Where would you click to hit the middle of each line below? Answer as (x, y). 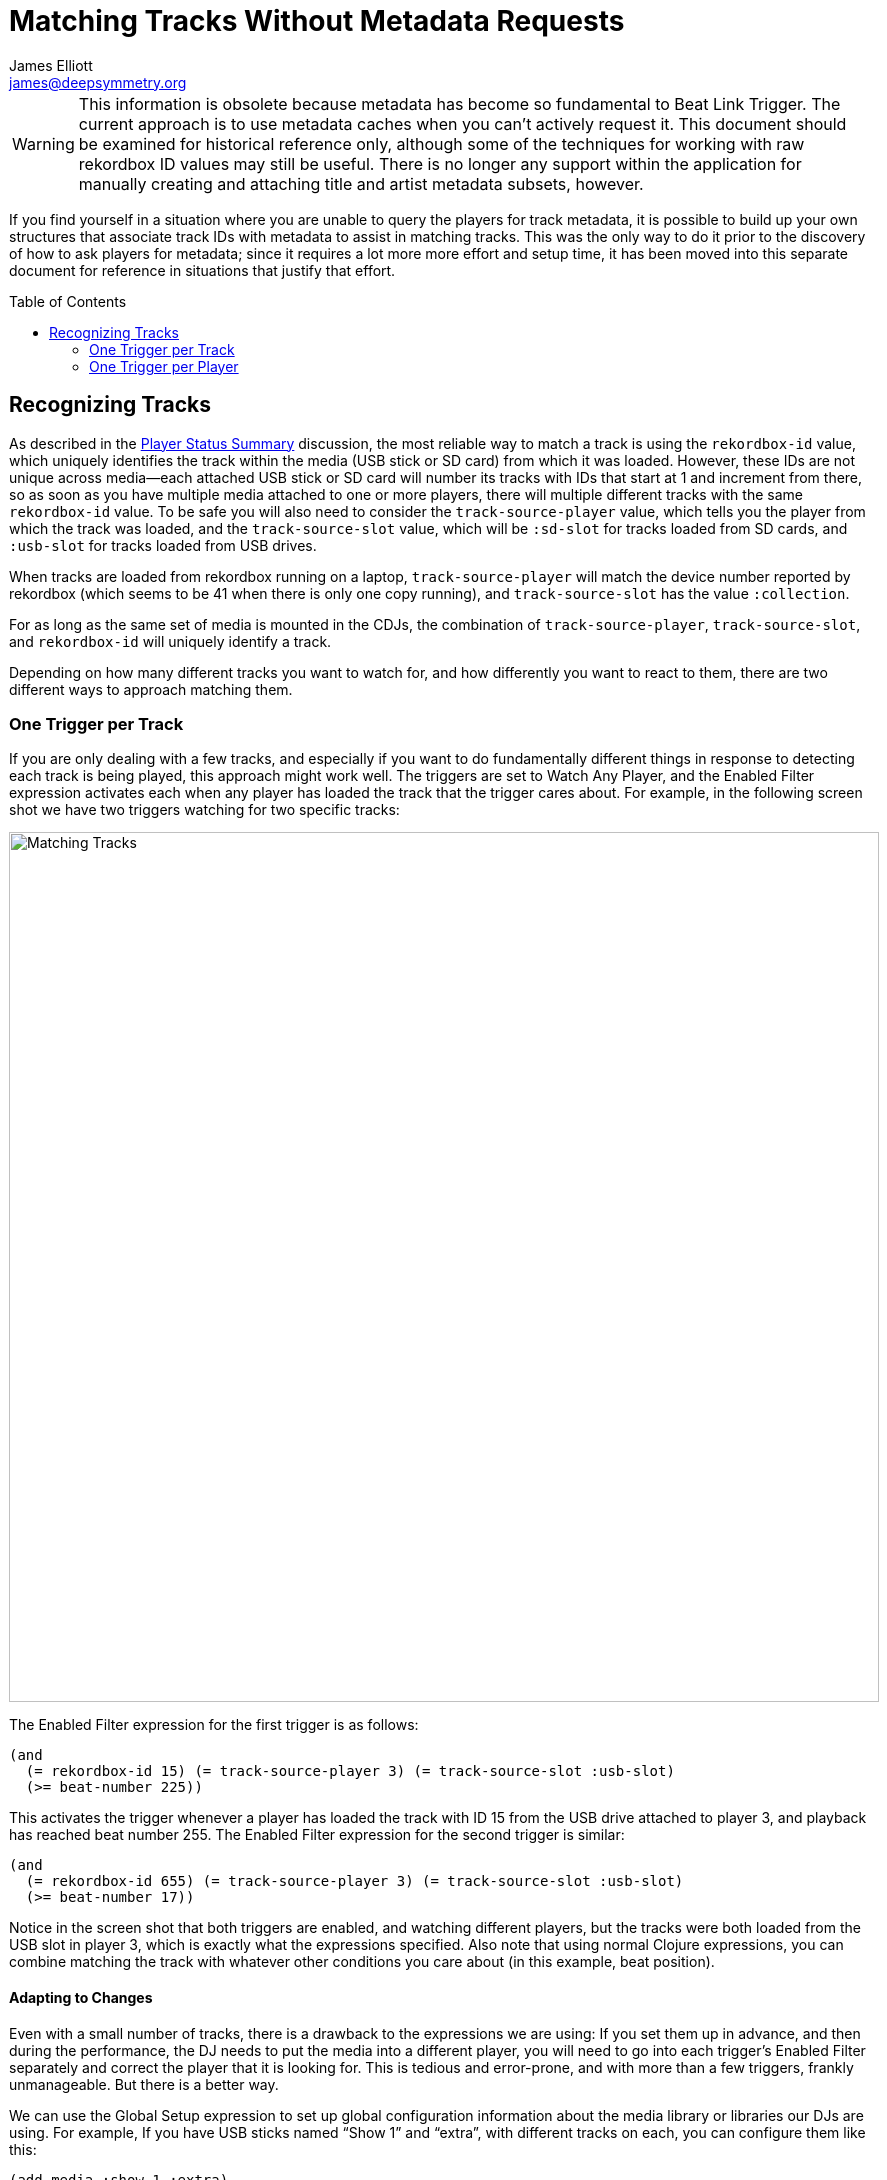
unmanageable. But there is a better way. (144, 2084)
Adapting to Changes (81, 1997)
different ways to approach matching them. (151, 689)
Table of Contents (68, 301)
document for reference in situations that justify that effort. (202, 270)
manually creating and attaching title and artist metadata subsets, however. (361, 183)
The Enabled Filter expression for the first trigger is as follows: (214, 1725)
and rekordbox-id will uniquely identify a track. (170, 641)
